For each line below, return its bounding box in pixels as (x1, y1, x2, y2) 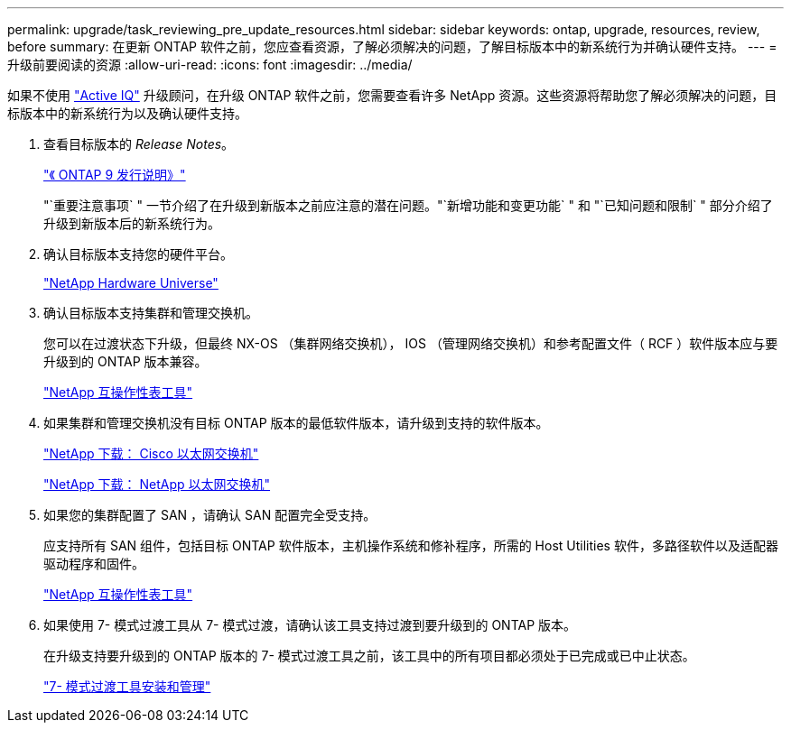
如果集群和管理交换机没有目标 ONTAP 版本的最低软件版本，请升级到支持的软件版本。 (43, 415, 549, 430)
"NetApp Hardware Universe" (43, 275, 219, 291)
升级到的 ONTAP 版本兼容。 (43, 354, 208, 369)
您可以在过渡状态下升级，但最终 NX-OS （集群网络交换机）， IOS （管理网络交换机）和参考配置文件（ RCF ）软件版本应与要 (43, 336, 778, 351)
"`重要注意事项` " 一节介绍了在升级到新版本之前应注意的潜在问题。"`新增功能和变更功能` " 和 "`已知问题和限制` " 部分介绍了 (43, 198, 773, 213)
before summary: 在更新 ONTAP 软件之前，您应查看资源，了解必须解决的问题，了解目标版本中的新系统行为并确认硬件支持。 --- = (7, 39, 777, 54)
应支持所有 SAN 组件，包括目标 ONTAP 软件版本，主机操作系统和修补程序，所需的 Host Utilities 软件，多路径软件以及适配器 (43, 538, 778, 553)
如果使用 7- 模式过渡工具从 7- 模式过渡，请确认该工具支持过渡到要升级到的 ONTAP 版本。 (43, 617, 577, 633)
